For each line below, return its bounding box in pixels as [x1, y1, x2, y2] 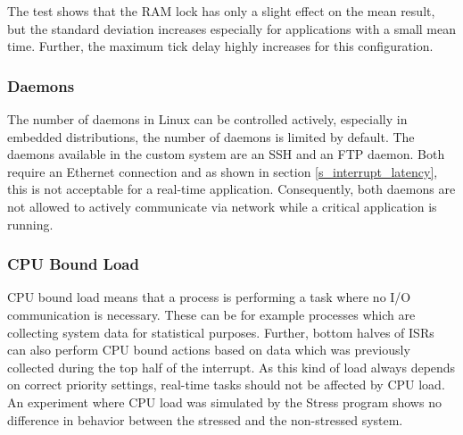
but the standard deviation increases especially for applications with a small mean [7, 19, 457, 38]
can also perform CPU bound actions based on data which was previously [7, 340, 410, 359]
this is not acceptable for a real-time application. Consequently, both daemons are [7, 180, 456, 198]
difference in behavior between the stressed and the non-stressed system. [7, 410, 403, 429]
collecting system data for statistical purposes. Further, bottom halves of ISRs [7, 322, 434, 341]
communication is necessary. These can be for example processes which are [7, 305, 416, 323]
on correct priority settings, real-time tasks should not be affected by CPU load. [7, 375, 445, 394]
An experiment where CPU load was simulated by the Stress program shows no [7, 392, 442, 411]
